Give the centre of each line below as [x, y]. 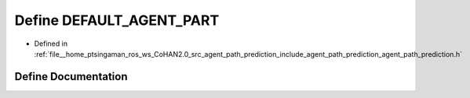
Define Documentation [71, 77]
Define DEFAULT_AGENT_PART [117, 20]
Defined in [51, 44]
